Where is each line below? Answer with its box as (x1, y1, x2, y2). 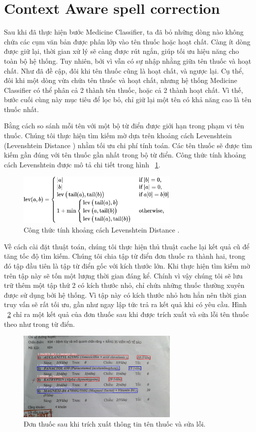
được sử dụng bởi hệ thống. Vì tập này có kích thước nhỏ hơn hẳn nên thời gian (4, 289, 247, 300)
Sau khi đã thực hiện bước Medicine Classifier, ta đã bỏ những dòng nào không (4, 27, 244, 37)
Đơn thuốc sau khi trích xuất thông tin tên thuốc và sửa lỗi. (24, 419, 206, 429)
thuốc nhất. (4, 104, 39, 114)
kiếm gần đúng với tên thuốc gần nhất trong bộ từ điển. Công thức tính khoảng (4, 150, 246, 160)
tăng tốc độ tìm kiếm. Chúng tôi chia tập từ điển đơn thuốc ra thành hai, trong (4, 251, 246, 261)
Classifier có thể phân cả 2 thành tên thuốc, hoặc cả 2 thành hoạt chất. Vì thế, (4, 84, 243, 95)
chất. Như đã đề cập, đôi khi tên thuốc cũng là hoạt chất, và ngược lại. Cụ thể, (4, 65, 244, 76)
